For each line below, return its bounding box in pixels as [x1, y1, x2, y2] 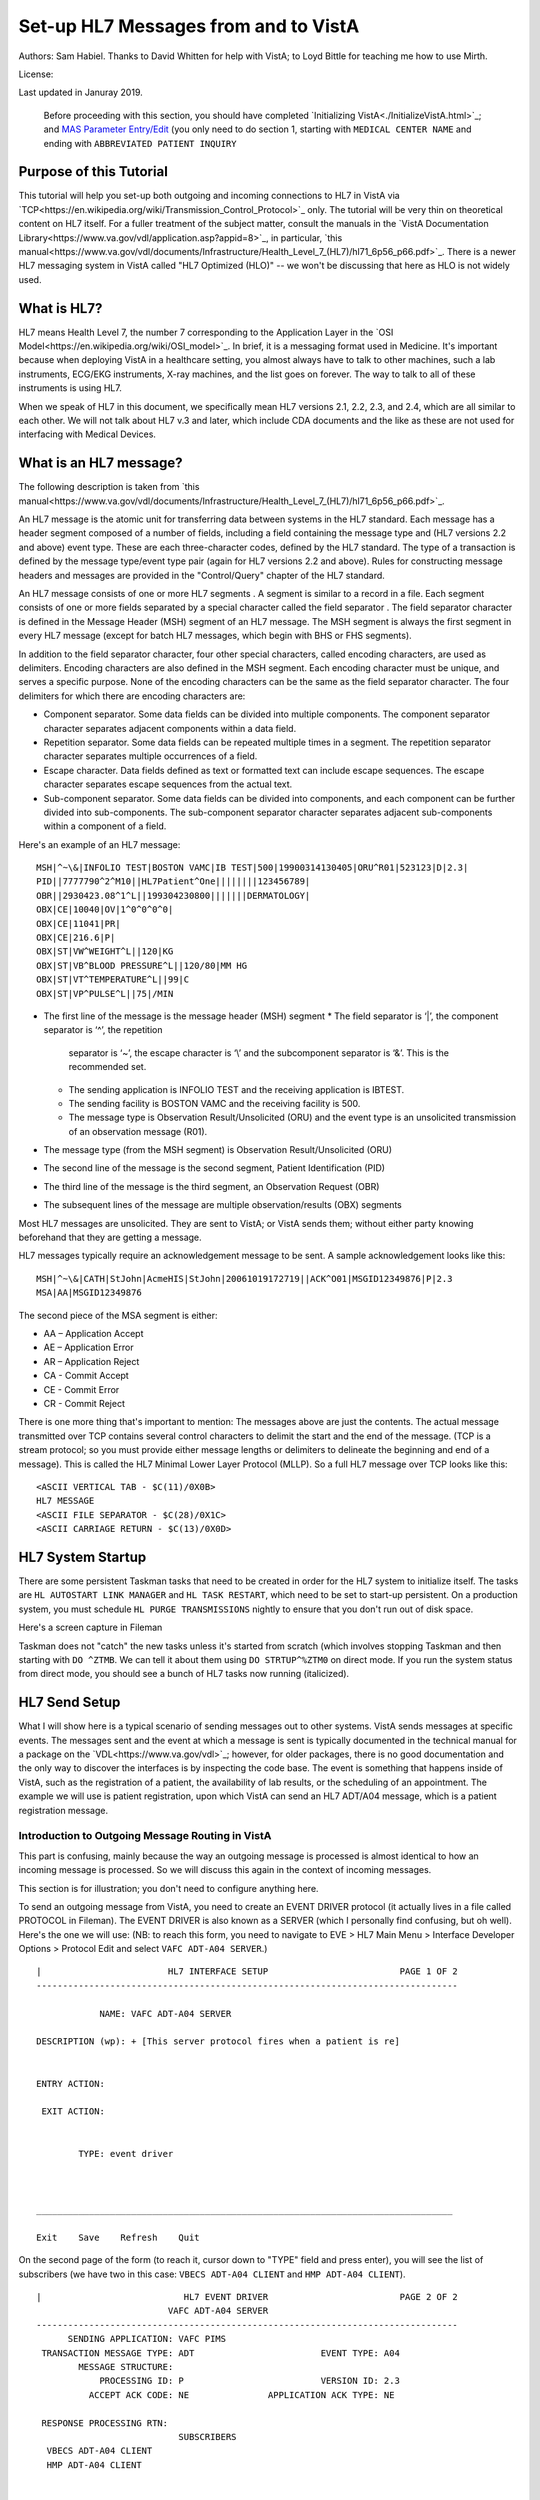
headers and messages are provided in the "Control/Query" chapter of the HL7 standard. [18, 569, 385, 581]
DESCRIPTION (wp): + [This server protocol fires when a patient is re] [36, 2036, 400, 2047]
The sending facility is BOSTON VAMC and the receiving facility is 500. [68, 1097, 361, 1109]
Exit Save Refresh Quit [36, 2231, 200, 2243]
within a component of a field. [43, 820, 167, 832]
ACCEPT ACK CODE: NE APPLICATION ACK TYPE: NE [88, 2389, 395, 2400]
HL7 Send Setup [18, 1694, 121, 1711]
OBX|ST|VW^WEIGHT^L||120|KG [36, 946, 174, 957]
